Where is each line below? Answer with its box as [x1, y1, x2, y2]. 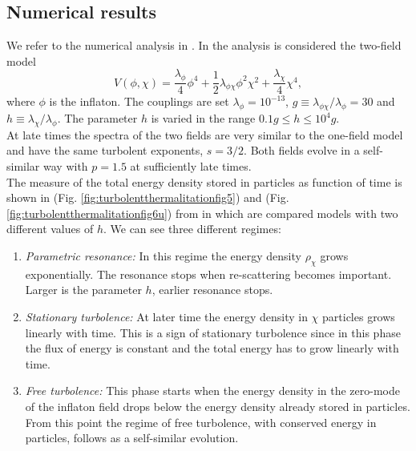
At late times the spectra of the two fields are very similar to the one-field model [6, 126, 403, 143]
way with [43, 158, 88, 174]
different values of [6, 220, 94, 237]
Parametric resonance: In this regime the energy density [25, 247, 301, 264]
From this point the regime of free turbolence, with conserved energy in [25, 413, 377, 430]
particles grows [322, 308, 395, 324]
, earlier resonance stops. [151, 281, 273, 298]
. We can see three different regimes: [103, 220, 281, 237]
